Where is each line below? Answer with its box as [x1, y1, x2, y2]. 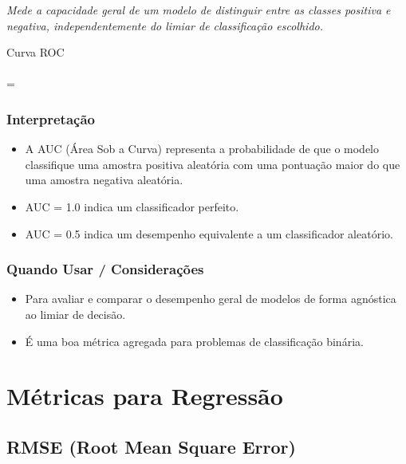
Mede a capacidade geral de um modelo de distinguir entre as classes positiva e [6, 2, 391, 18]
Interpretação [6, 108, 95, 128]
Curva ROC [6, 44, 65, 61]
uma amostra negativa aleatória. [25, 171, 183, 188]
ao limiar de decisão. [25, 305, 126, 322]
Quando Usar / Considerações [6, 259, 204, 279]
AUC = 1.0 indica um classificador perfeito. [25, 198, 239, 214]
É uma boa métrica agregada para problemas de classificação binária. [25, 332, 364, 349]
